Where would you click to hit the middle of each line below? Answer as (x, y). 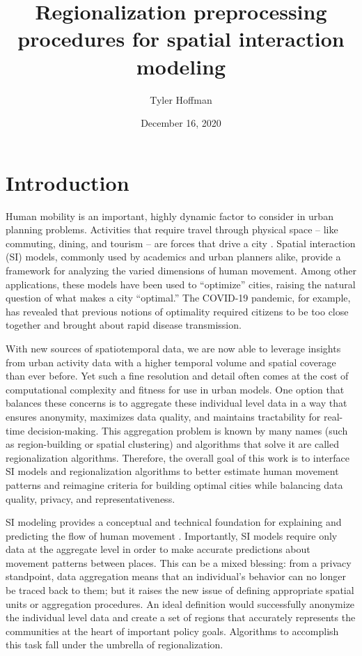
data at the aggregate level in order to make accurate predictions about (158, 549)
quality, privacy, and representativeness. (90, 498)
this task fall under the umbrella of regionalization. (115, 645)
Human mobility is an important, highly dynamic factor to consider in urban (170, 216)
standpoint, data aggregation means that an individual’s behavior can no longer (176, 576)
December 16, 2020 (181, 123)
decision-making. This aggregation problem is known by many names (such (188, 430)
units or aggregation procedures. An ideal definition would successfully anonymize (180, 603)
